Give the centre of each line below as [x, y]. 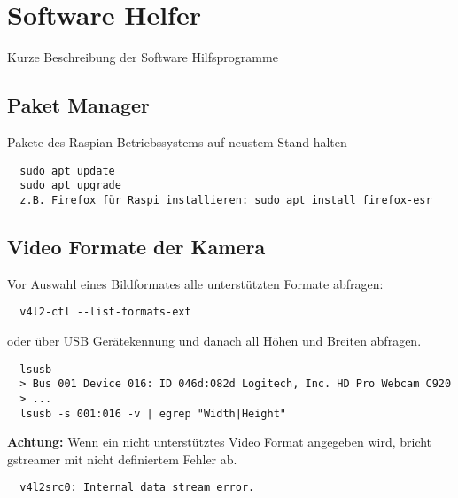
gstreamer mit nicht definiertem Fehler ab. [122, 459]
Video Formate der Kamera [136, 246]
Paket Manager [79, 105]
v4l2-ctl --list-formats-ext [105, 312]
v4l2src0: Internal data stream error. [137, 488]
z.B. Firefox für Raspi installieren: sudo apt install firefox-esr [226, 200]
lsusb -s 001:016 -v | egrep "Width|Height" [153, 413]
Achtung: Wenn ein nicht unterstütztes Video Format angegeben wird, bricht [220, 442]
